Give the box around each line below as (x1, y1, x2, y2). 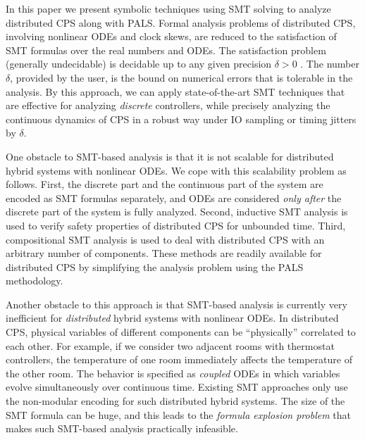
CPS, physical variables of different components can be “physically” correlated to (6, 325, 356, 339)
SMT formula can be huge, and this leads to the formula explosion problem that (6, 407, 351, 422)
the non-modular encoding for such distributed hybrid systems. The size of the (6, 394, 345, 408)
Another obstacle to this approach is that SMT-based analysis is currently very (6, 296, 347, 311)
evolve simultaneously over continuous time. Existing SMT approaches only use (6, 379, 348, 394)
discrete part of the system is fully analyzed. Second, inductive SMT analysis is (6, 204, 348, 219)
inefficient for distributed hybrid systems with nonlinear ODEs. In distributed (6, 310, 339, 325)
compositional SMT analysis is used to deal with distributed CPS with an (6, 232, 325, 246)
